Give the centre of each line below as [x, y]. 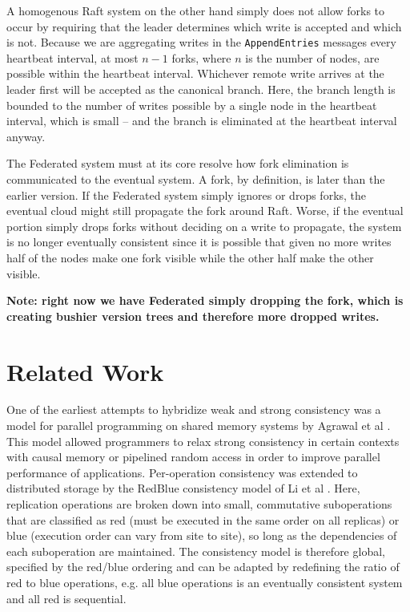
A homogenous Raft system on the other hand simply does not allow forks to [196, 10]
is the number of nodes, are [312, 57]
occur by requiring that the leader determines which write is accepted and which [204, 26]
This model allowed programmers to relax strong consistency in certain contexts [203, 441]
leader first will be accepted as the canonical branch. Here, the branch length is [201, 89]
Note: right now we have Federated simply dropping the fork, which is [205, 300]
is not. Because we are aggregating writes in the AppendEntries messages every [201, 42]
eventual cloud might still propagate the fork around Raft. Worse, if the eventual [205, 211]
